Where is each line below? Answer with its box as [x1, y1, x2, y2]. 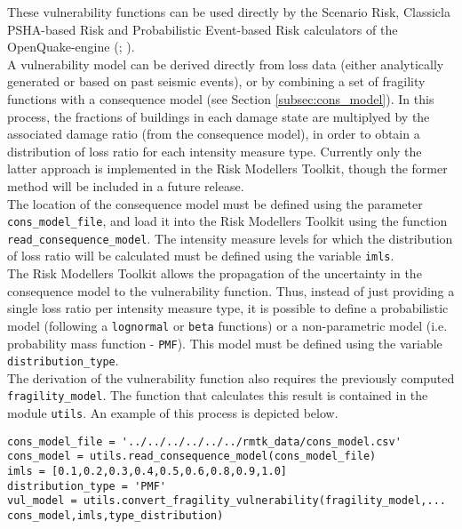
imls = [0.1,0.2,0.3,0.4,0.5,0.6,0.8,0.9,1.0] [7, 465, 287, 478]
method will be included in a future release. [7, 176, 244, 195]
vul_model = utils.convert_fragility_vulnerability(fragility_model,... [7, 494, 446, 508]
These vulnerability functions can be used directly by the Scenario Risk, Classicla [7, 3, 450, 20]
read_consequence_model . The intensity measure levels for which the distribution [7, 228, 453, 247]
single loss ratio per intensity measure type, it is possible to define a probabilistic [7, 299, 449, 317]
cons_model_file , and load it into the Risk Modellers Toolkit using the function [7, 212, 448, 230]
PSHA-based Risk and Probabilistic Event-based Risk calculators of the [7, 20, 398, 38]
